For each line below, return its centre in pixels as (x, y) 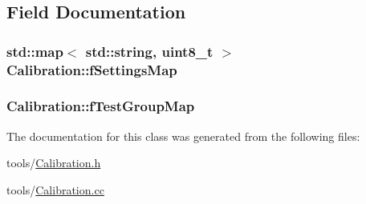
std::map (35, 51)
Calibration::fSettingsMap (92, 69)
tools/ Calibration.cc (55, 189)
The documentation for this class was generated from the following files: (183, 136)
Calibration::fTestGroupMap (101, 106)
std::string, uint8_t (149, 51)
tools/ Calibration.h (54, 163)
